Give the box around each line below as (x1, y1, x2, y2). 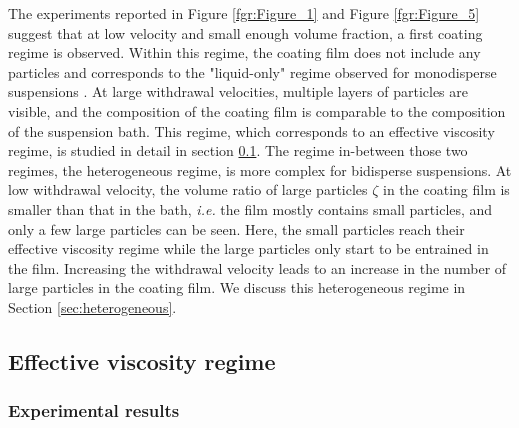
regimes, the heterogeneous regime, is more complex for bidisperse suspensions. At (8, 159, 512, 180)
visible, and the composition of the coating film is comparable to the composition (8, 100, 506, 121)
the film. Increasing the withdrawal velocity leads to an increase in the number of (8, 257, 507, 278)
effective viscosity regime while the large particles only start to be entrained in (8, 238, 489, 259)
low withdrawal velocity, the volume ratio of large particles (8, 179, 368, 200)
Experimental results (8, 398, 180, 423)
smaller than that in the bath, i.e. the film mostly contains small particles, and (8, 198, 493, 219)
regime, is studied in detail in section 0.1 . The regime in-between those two (8, 140, 468, 161)
